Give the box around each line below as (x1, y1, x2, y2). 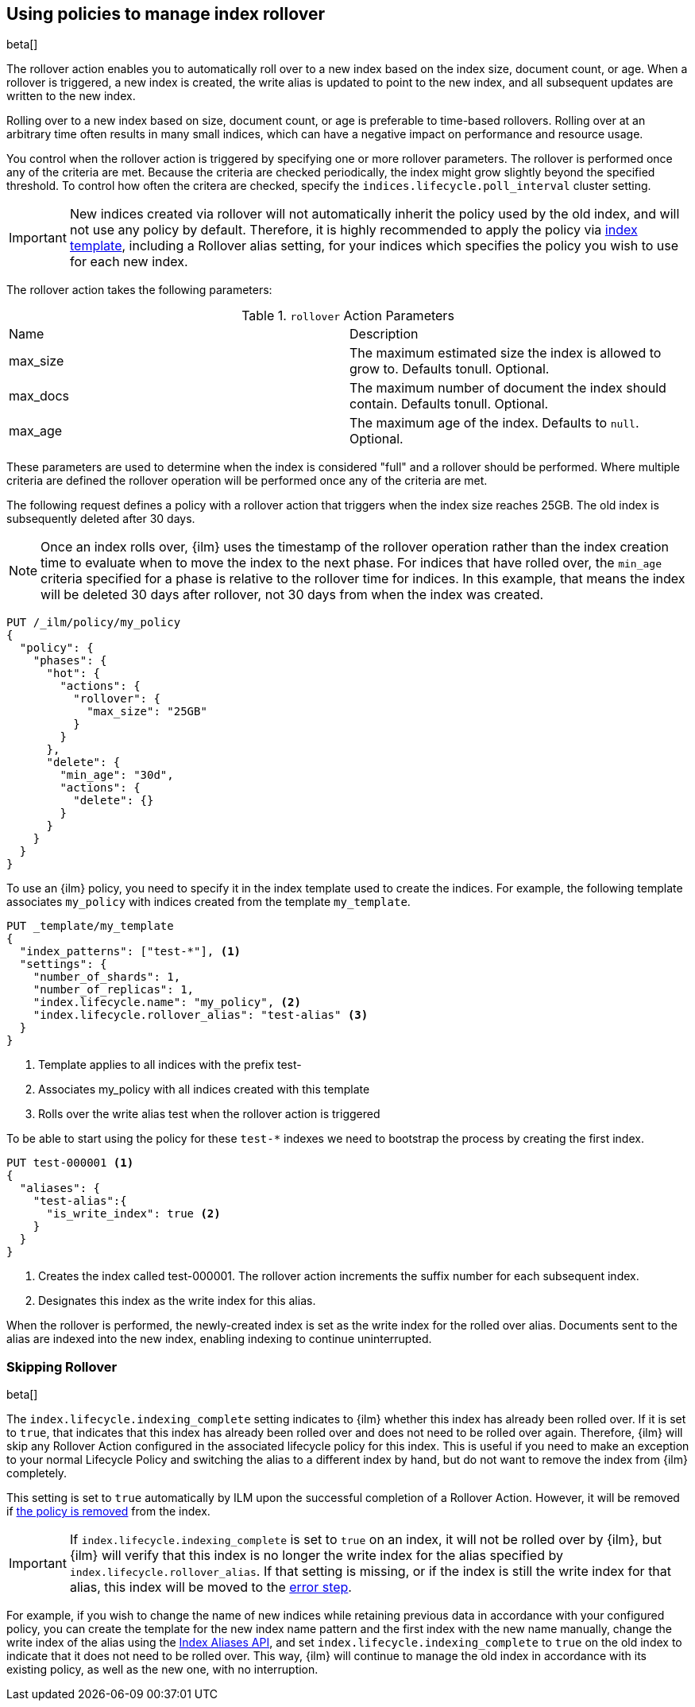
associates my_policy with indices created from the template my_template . (6, 895, 411, 909)
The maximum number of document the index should (349, 380, 666, 397)
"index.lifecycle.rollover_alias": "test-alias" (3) (33, 1008, 369, 1022)
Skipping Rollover (6, 1358, 118, 1375)
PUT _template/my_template (6, 919, 174, 933)
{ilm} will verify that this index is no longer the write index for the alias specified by (69, 1547, 563, 1564)
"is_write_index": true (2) (46, 1207, 221, 1221)
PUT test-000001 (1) (6, 1156, 134, 1170)
